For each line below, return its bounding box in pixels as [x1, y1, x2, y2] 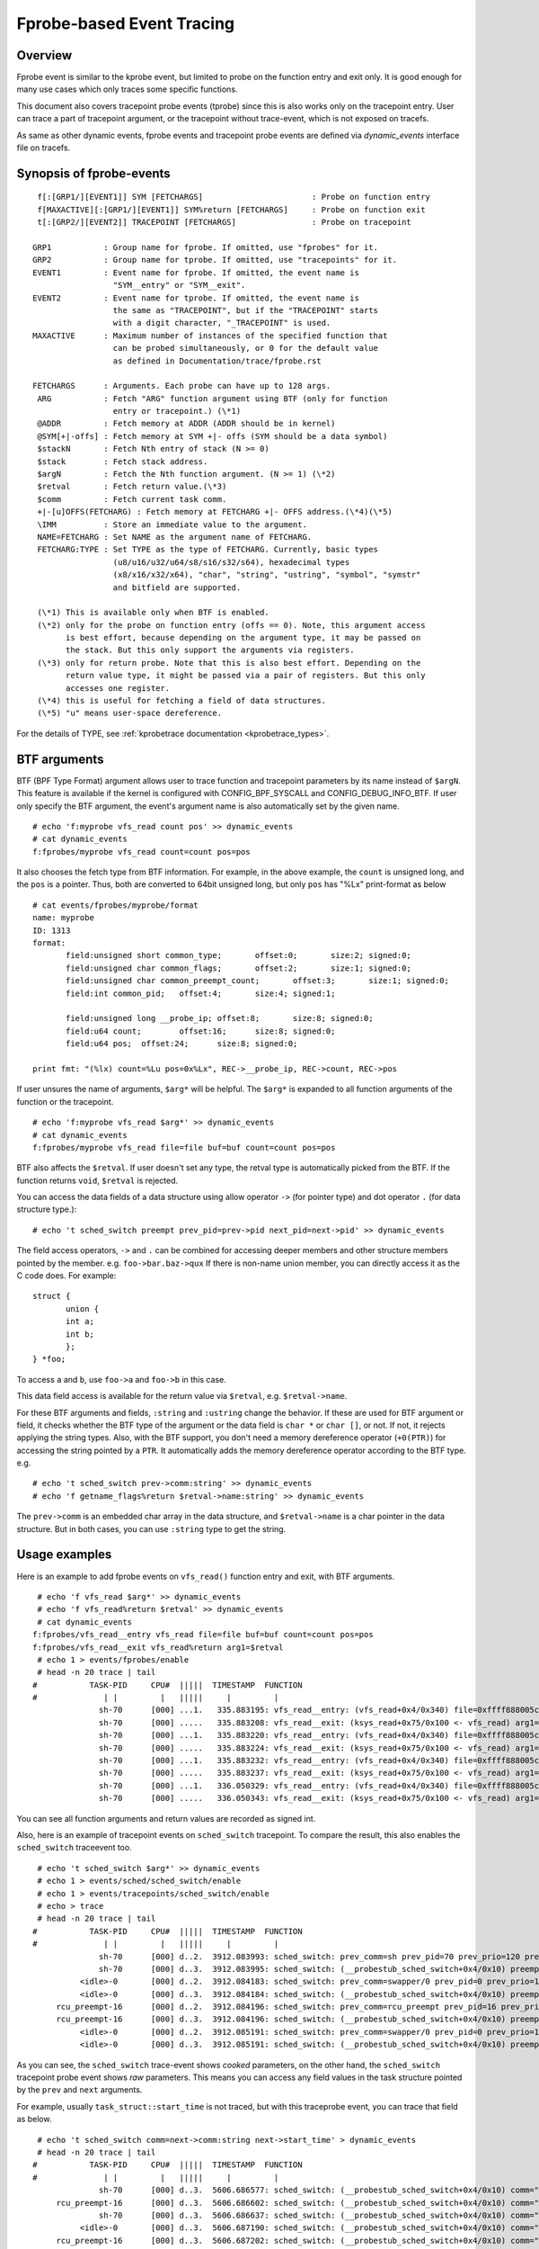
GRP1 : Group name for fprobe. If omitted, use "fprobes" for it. [32, 242, 379, 252]
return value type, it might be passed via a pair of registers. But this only [66, 670, 426, 681]
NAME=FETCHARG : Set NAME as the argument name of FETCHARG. [37, 532, 313, 542]
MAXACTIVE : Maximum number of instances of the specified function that [32, 330, 388, 341]
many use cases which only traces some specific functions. [16, 84, 238, 94]
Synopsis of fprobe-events [16, 166, 171, 181]
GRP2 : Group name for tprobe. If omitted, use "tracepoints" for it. [32, 255, 398, 265]
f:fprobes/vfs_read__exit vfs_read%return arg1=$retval [32, 1642, 284, 1653]
